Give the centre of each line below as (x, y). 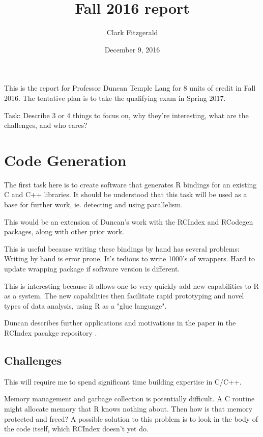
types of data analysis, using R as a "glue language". (85, 305)
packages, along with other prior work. (64, 231)
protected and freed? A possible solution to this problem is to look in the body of (131, 418)
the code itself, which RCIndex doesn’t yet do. (76, 429)
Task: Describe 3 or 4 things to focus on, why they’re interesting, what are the (126, 115)
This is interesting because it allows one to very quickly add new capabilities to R (131, 285)
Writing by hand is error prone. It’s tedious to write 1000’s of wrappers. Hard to (130, 258)
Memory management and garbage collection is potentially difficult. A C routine (129, 399)
